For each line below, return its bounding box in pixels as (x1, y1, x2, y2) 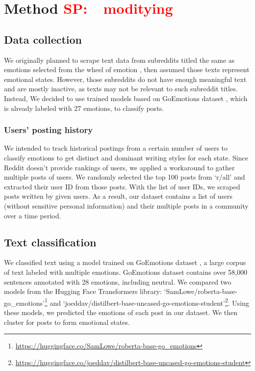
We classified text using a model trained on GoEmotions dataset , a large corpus (4, 257, 246, 267)
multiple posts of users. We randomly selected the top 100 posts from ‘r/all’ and (4, 172, 245, 182)
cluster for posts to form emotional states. (4, 317, 130, 327)
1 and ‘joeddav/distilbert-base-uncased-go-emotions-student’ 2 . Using (44, 296, 249, 308)
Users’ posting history (4, 124, 93, 136)
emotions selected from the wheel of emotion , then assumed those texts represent (4, 64, 250, 75)
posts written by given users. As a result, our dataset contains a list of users (4, 191, 233, 201)
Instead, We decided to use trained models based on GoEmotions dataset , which (4, 93, 248, 103)
